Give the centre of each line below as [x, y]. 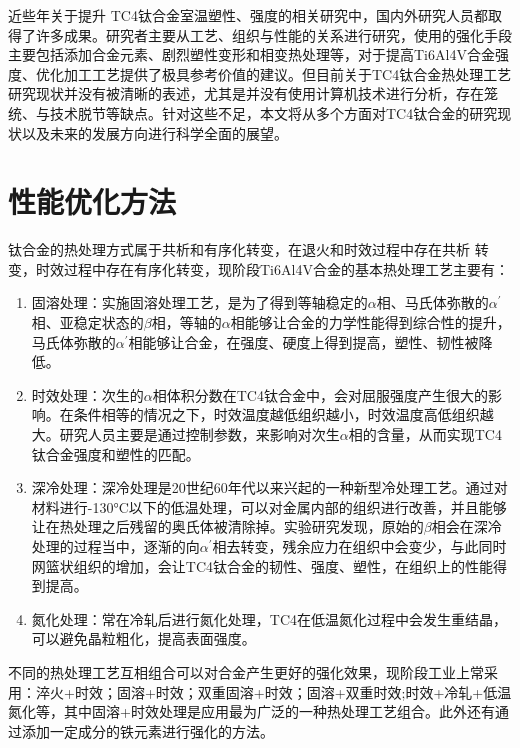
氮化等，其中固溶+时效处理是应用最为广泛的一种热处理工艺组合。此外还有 [251, 711]
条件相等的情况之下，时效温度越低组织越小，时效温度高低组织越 [283, 414]
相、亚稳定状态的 [87, 322]
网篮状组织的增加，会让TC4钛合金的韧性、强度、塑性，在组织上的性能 [262, 565]
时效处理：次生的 [87, 394]
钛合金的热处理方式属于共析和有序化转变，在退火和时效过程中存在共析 [239, 249]
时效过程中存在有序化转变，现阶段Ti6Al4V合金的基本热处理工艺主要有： [272, 268]
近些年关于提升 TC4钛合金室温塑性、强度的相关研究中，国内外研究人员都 [248, 15]
